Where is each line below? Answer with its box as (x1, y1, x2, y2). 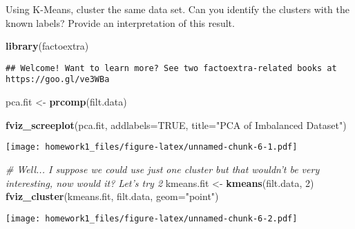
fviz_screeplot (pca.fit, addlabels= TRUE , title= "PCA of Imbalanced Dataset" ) (6, 117, 347, 132)
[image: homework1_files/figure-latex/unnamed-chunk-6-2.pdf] (6, 213, 298, 223)
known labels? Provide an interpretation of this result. (6, 15, 235, 30)
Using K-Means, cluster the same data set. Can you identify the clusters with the (6, 2, 349, 16)
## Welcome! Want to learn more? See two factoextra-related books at (6, 63, 337, 73)
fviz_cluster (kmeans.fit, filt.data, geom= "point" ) (6, 189, 219, 203)
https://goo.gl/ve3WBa (6, 74, 110, 85)
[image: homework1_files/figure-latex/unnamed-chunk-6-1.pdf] (6, 142, 298, 152)
